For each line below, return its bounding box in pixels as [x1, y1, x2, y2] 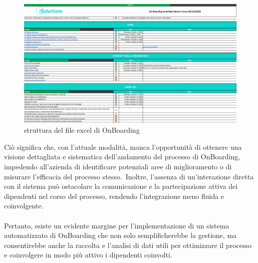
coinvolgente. [4, 200, 44, 211]
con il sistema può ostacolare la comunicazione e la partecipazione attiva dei [4, 181, 238, 191]
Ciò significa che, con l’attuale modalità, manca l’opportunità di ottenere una [4, 141, 242, 152]
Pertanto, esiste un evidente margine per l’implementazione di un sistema [4, 220, 229, 230]
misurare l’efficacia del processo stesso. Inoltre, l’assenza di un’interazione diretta [4, 171, 254, 181]
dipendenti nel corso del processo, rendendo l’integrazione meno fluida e [4, 190, 224, 201]
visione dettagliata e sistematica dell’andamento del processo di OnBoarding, [4, 151, 240, 162]
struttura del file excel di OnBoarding [24, 125, 140, 135]
